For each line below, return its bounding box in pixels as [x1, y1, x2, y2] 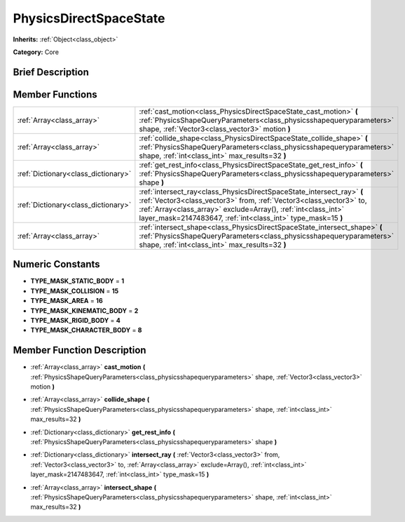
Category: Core [13, 48, 60, 56]
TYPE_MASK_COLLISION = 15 [30, 286, 119, 295]
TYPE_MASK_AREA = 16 [30, 297, 103, 305]
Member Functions [13, 88, 97, 100]
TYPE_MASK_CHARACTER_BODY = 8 [30, 326, 142, 335]
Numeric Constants [13, 258, 101, 270]
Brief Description [13, 66, 89, 78]
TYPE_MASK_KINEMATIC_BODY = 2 [30, 306, 139, 315]
